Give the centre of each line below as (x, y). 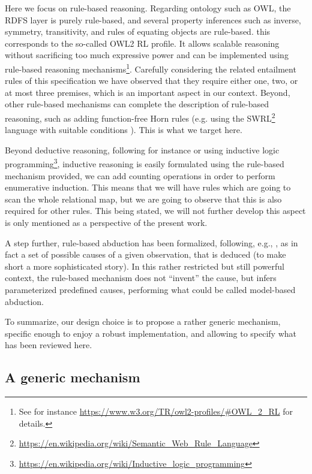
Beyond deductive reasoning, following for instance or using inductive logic (142, 150)
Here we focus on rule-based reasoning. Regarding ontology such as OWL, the (148, 8)
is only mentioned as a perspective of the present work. (106, 223)
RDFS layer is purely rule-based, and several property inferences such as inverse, (153, 19)
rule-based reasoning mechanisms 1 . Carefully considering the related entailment (151, 68)
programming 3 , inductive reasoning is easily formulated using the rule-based (145, 163)
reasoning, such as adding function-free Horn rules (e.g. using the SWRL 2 (140, 117)
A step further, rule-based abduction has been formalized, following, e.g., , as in (151, 242)
